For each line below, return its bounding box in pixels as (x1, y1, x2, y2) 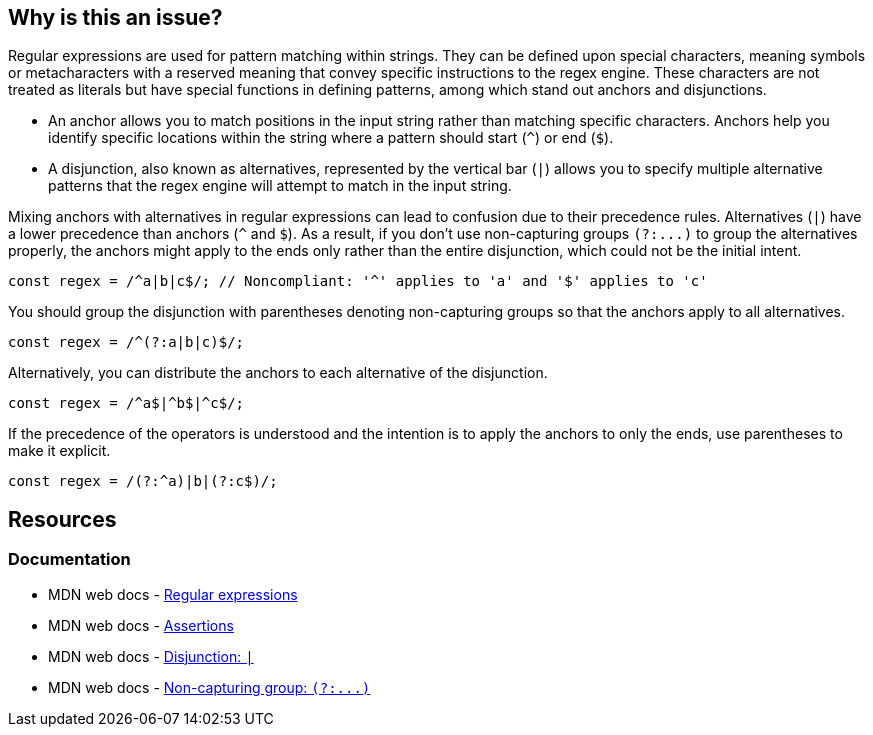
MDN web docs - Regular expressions (48, 585, 298, 603)
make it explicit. (8, 442, 111, 460)
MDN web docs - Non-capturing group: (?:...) (48, 678, 371, 696)
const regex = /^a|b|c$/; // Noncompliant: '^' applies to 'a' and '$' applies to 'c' (8, 273, 708, 290)
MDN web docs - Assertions (48, 616, 234, 634)
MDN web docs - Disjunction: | (48, 647, 254, 665)
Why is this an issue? (8, 5, 223, 30)
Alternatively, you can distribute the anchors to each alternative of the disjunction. (8, 364, 548, 382)
